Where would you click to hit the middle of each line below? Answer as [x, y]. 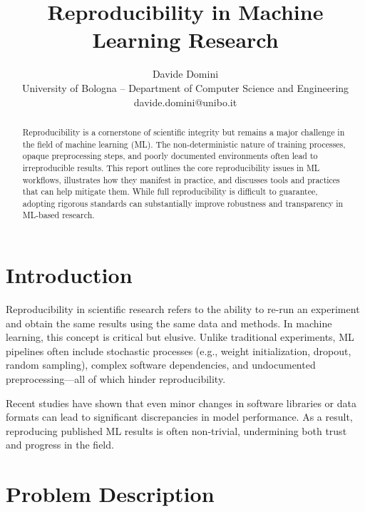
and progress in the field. [60, 445]
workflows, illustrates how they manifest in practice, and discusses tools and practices [181, 179]
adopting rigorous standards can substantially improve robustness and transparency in [183, 203]
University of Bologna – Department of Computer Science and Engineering [185, 87]
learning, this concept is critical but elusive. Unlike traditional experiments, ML [180, 337]
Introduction [69, 275]
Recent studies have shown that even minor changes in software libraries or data [181, 403]
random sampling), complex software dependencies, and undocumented [161, 365]
